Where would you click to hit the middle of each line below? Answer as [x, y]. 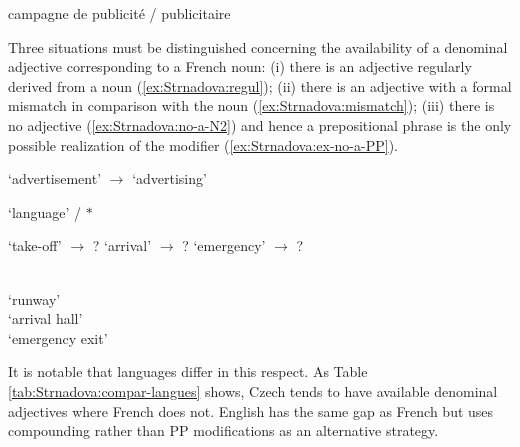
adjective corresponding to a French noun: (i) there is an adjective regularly [240, 66]
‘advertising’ [169, 178]
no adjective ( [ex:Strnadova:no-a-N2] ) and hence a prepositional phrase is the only [260, 124]
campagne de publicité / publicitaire [119, 13]
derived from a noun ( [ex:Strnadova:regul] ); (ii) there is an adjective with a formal [260, 85]
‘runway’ [34, 298]
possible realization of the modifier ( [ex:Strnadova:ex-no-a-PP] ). [203, 144]
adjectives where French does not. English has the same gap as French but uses [251, 410]
